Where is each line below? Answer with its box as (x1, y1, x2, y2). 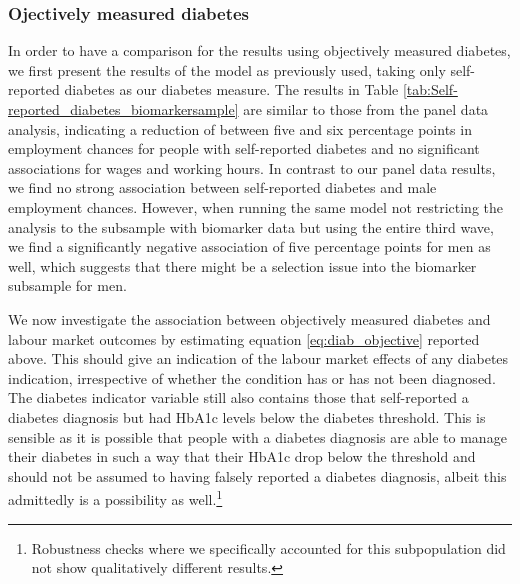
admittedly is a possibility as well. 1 (8, 486, 223, 509)
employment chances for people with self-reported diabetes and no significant (8, 138, 480, 159)
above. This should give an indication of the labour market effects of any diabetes (8, 348, 509, 369)
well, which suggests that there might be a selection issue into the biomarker (8, 255, 477, 276)
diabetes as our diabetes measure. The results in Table (64, 79, 399, 100)
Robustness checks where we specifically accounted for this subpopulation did (31, 537, 506, 558)
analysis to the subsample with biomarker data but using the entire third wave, (8, 216, 494, 237)
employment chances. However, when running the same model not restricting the (8, 196, 504, 217)
